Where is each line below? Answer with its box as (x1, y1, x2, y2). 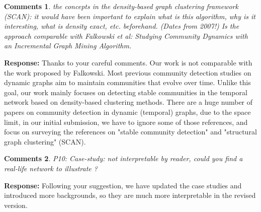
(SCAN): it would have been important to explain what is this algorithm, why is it (4, 11, 255, 21)
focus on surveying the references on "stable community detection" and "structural (4, 126, 257, 137)
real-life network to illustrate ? (4, 163, 98, 173)
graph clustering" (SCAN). (4, 136, 86, 147)
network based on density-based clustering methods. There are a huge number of (4, 97, 253, 107)
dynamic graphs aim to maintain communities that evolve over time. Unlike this (4, 77, 251, 88)
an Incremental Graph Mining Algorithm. (4, 40, 132, 51)
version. (4, 199, 28, 210)
